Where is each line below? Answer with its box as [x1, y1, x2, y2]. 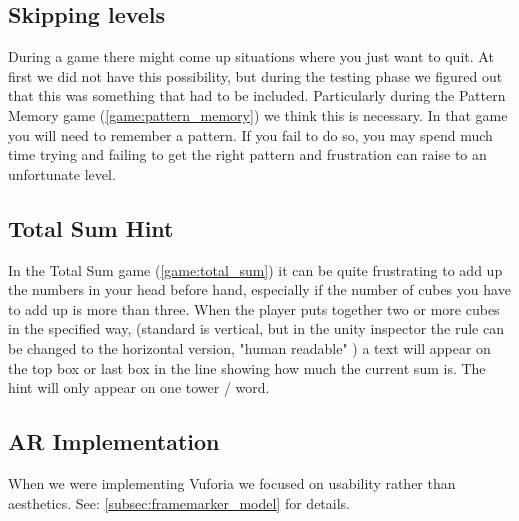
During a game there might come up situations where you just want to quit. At [8, 46, 494, 67]
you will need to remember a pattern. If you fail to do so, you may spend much [8, 124, 493, 145]
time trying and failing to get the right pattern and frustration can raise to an [8, 144, 487, 165]
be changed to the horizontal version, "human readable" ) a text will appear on [8, 337, 491, 358]
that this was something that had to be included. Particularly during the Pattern [8, 85, 506, 106]
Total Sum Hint [8, 212, 174, 243]
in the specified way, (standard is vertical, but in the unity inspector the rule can [8, 318, 504, 339]
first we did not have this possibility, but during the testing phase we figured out [8, 65, 503, 86]
